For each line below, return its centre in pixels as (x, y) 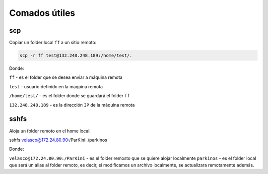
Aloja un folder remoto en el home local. (50, 131)
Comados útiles (42, 13)
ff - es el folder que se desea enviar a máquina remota (66, 77)
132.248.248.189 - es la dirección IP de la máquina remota (72, 105)
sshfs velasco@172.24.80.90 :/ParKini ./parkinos (58, 140)
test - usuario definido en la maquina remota (56, 86)
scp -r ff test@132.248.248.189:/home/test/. (76, 56)
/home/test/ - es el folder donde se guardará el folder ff (69, 96)
